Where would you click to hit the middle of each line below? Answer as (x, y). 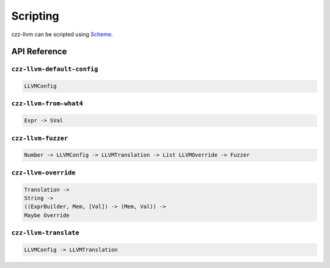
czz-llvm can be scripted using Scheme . (62, 34)
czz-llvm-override (43, 173)
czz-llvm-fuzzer (40, 138)
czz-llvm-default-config (55, 69)
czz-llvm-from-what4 (47, 104)
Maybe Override (47, 215)
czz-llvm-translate (45, 233)
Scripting (35, 16)
